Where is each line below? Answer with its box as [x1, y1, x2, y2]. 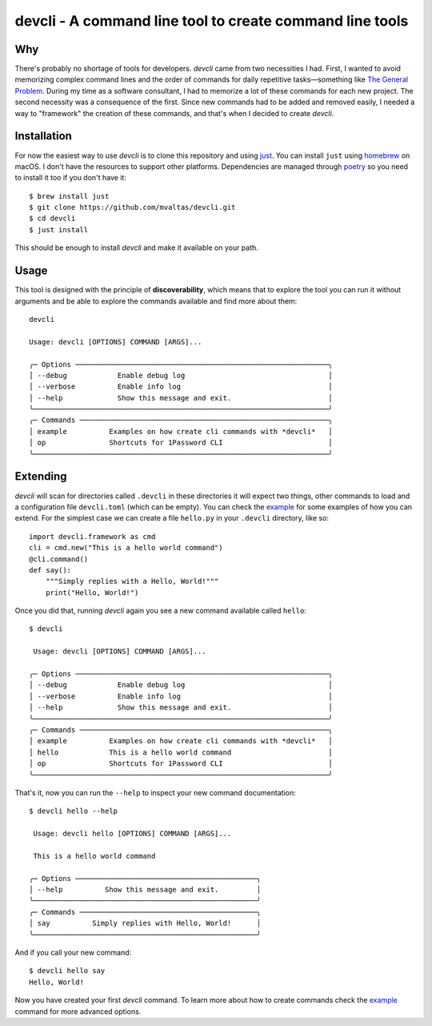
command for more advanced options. [14, 1006, 142, 1016]
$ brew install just [29, 191, 110, 200]
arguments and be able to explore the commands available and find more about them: [14, 296, 298, 306]
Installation [14, 129, 72, 143]
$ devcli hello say [29, 966, 106, 976]
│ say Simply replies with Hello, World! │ [29, 919, 262, 928]
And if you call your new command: [14, 948, 132, 957]
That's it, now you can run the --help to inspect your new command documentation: [14, 787, 296, 797]
